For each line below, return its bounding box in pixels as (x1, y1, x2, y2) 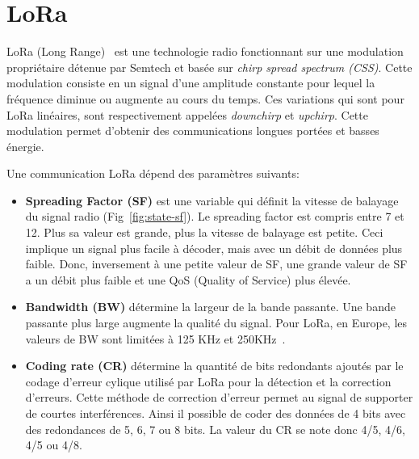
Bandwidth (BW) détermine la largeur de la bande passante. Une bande (25, 298, 396, 315)
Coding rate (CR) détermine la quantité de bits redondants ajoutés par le (25, 357, 404, 374)
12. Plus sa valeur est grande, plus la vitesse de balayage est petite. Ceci (25, 224, 383, 241)
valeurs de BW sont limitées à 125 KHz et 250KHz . (25, 330, 286, 347)
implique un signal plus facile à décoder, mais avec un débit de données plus (25, 239, 403, 256)
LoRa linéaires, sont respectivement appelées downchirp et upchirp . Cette (6, 106, 368, 123)
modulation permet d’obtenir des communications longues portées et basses (6, 122, 379, 139)
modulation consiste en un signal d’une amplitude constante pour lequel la (6, 74, 375, 91)
